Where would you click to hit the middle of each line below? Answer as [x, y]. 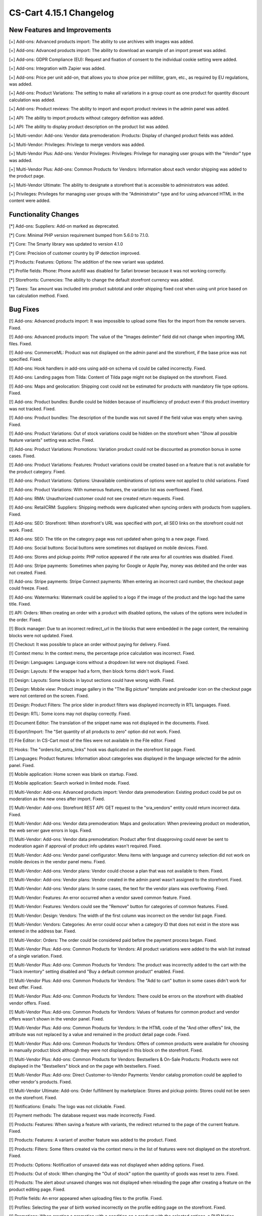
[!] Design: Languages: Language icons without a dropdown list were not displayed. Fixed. [99, 662]
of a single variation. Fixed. [36, 956]
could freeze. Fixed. [29, 588]
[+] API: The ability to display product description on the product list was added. [89, 126]
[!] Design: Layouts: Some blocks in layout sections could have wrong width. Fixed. [92, 680]
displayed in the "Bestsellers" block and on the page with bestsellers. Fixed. [85, 1066]
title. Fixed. [20, 604]
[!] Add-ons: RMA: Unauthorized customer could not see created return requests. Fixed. [97, 499]
